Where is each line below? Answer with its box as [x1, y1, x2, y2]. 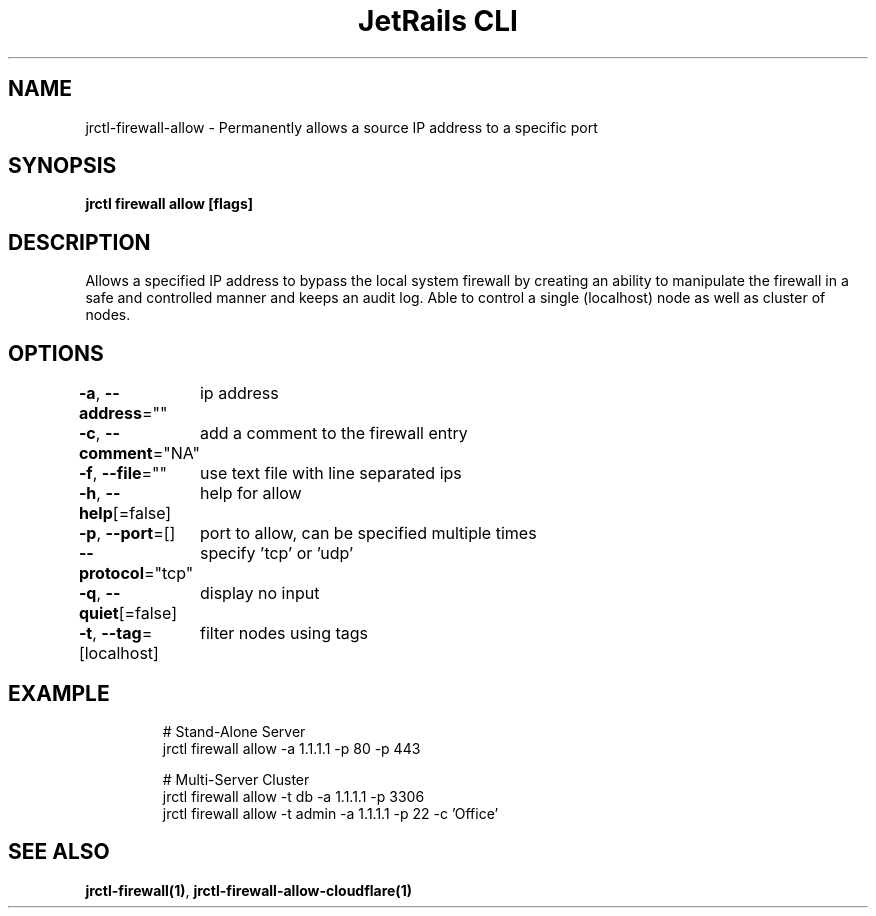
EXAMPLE [8, 680, 110, 706]
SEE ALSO [8, 839, 110, 865]
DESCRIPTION [8, 229, 151, 255]
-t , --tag [78, 623, 142, 644]
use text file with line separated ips [199, 463, 462, 484]
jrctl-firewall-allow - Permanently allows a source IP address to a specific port [85, 118, 598, 136]
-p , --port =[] [78, 523, 176, 544]
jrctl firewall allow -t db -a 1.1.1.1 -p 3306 [162, 787, 425, 805]
